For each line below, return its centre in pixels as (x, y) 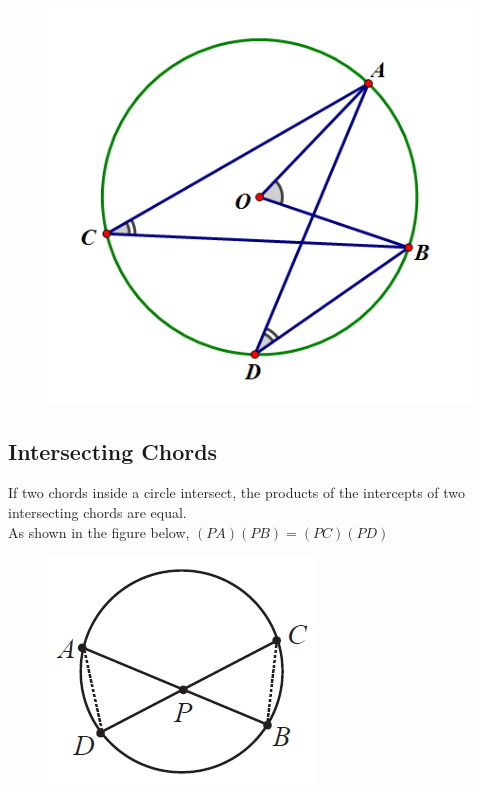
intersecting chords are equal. (97, 512)
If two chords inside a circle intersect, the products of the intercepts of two (237, 492)
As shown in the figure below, (99, 531)
